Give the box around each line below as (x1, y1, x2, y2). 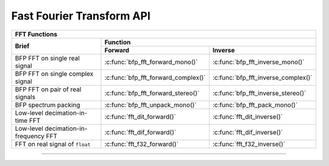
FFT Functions (15, 30, 58, 38)
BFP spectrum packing (15, 100, 80, 109)
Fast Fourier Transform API (11, 9, 150, 22)
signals (15, 92, 36, 101)
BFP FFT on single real (15, 54, 80, 62)
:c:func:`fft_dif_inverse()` (212, 128, 283, 136)
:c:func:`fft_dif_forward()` (104, 128, 177, 136)
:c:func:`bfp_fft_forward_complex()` (104, 73, 206, 81)
